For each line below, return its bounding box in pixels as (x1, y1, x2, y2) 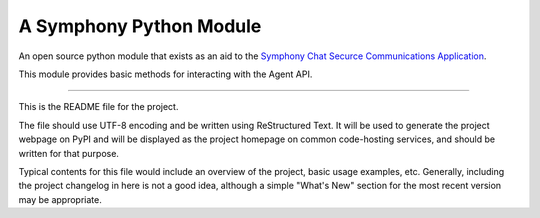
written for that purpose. (18, 147, 120, 159)
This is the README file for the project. (18, 101, 179, 113)
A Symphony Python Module (18, 15, 262, 37)
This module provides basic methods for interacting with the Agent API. (18, 68, 313, 80)
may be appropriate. (18, 193, 102, 205)
